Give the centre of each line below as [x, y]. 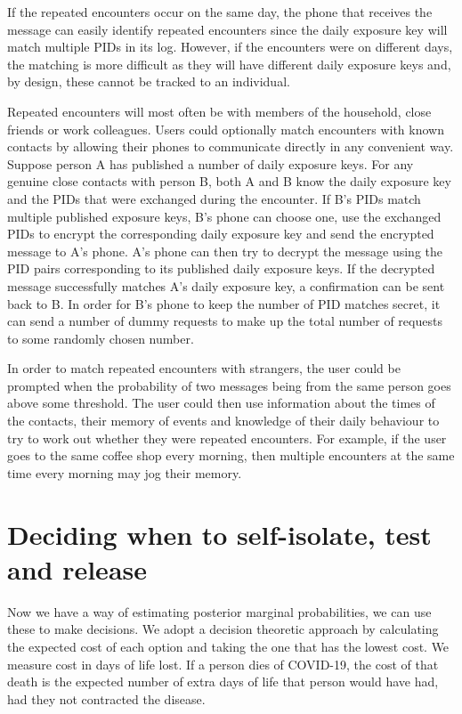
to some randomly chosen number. [101, 338]
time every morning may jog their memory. [125, 472]
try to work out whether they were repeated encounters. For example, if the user [227, 438]
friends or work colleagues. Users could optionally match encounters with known [226, 129]
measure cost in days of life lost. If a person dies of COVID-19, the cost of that [223, 664]
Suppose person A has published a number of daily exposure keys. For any [211, 163]
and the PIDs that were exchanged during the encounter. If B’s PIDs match [214, 198]
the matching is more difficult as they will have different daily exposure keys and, [229, 64]
